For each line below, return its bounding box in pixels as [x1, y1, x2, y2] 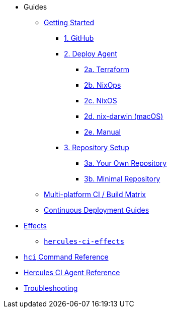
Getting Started [44, 18, 95, 27]
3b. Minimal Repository [84, 174, 160, 183]
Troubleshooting [24, 284, 78, 292]
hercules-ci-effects [44, 237, 125, 245]
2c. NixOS [84, 96, 117, 105]
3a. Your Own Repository [84, 159, 167, 167]
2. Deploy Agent [64, 49, 117, 58]
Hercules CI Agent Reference [24, 268, 120, 277]
